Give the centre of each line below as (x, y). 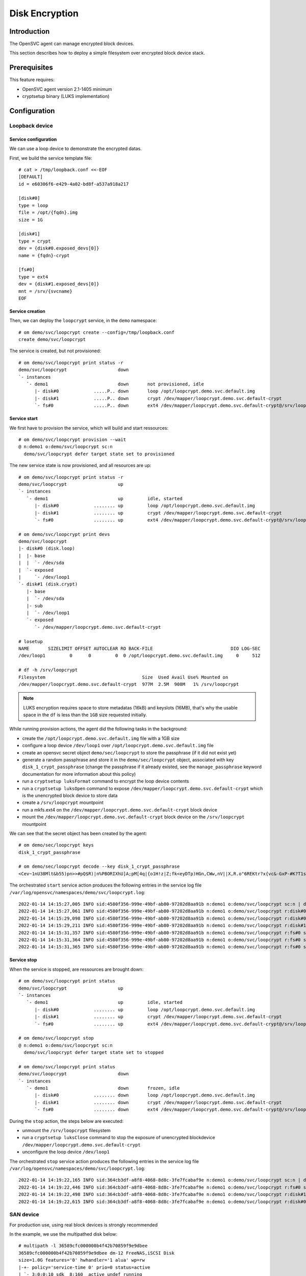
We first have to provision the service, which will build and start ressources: (89, 428)
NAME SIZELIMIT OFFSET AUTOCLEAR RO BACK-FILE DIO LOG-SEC (139, 648)
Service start (23, 419)
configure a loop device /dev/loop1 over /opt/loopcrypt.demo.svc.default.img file (118, 746)
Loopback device (31, 126)
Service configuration (33, 139)
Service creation (27, 311)
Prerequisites (31, 68)
